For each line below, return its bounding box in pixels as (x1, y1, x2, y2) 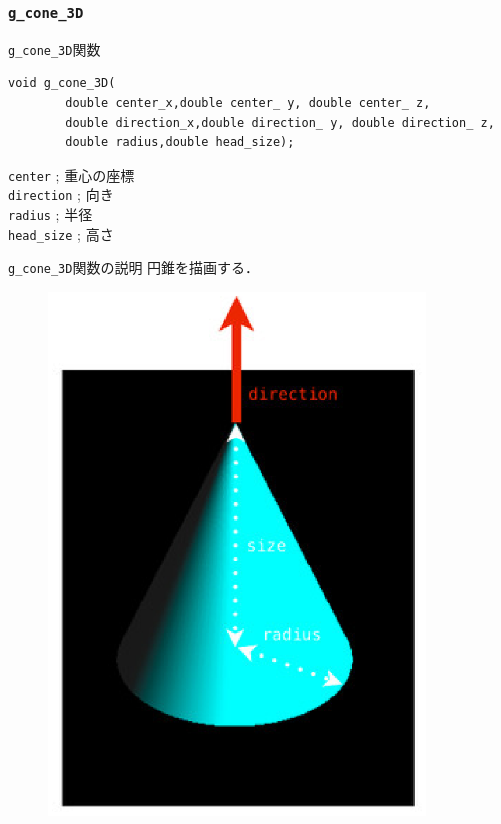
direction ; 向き (8, 184, 114, 205)
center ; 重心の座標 (8, 164, 135, 185)
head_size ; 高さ (8, 223, 114, 244)
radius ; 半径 (8, 204, 93, 225)
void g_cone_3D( (8, 76, 116, 91)
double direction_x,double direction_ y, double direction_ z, (65, 115, 495, 130)
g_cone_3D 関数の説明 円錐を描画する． (8, 257, 260, 278)
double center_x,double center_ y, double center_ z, (65, 96, 431, 111)
